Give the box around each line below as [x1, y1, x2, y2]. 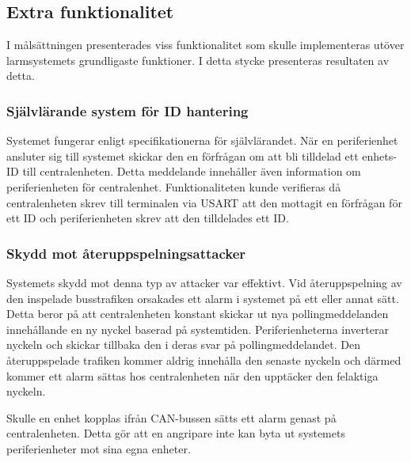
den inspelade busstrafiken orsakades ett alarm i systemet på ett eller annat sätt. [6, 290, 399, 306]
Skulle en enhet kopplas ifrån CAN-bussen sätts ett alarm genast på [6, 409, 337, 426]
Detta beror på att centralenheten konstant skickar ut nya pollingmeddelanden [6, 305, 389, 322]
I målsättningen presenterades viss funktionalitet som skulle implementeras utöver [6, 36, 405, 53]
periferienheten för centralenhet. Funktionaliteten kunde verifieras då [6, 178, 341, 195]
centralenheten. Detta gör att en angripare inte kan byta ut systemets [6, 425, 345, 441]
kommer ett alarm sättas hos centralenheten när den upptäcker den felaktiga [6, 367, 379, 384]
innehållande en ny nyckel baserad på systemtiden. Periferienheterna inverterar [6, 320, 389, 337]
